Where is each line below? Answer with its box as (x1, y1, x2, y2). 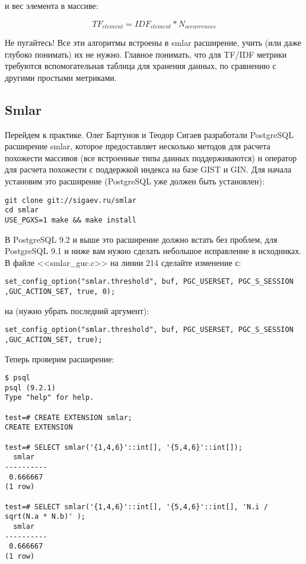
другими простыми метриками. (5, 71, 117, 83)
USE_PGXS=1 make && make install (5, 215, 136, 224)
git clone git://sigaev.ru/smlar (5, 196, 136, 205)
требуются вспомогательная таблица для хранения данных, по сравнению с (5, 59, 276, 72)
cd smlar (5, 206, 39, 215)
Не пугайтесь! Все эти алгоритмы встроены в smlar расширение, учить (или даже (5, 36, 301, 49)
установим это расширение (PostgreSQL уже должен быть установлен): (5, 175, 264, 187)
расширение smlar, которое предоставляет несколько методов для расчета (5, 140, 270, 152)
